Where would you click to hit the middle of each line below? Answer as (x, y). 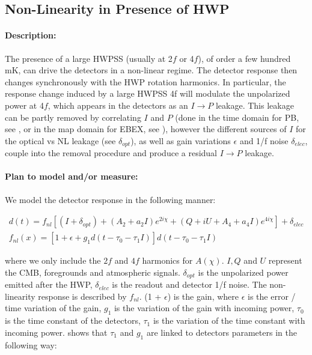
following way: (31, 344)
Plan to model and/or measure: (72, 176)
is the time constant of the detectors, (73, 320)
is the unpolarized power (243, 272)
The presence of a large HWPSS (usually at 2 (89, 58)
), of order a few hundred (244, 58)
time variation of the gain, (53, 308)
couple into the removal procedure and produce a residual (111, 153)
